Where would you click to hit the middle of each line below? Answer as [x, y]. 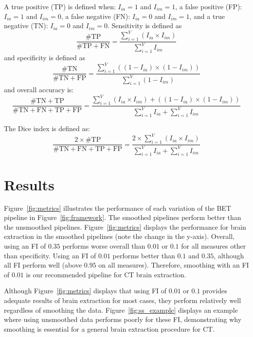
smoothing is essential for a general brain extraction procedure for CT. [109, 329]
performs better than [144, 255]
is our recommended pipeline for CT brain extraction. [106, 274]
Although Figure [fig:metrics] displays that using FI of [85, 291]
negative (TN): [26, 25]
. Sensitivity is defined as [145, 25]
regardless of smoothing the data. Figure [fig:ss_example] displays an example [121, 310]
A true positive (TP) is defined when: [60, 6]
